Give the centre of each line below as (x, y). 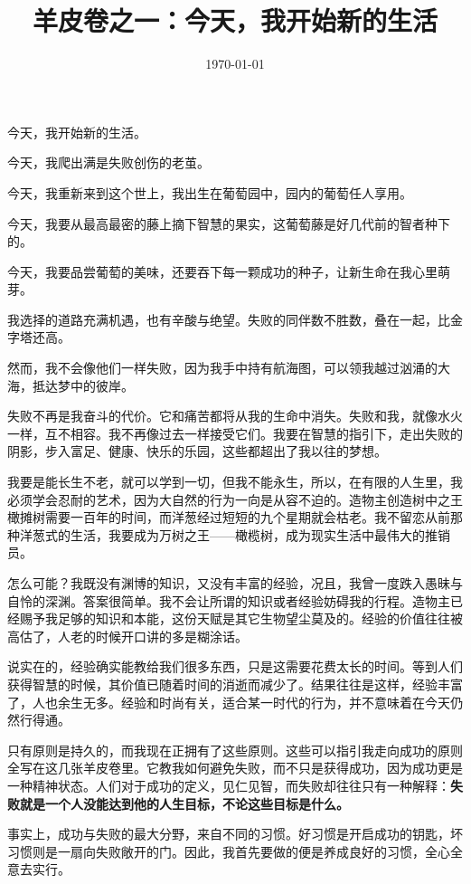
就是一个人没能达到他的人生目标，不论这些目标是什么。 (184, 803)
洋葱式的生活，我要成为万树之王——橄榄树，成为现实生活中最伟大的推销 (235, 534)
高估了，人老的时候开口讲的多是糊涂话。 (127, 636)
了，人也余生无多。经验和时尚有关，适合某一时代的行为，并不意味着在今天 (229, 702)
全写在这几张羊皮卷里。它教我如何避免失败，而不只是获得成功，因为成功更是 (235, 768)
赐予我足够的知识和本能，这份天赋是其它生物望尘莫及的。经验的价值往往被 (241, 618)
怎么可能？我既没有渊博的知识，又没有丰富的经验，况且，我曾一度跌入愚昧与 (235, 583)
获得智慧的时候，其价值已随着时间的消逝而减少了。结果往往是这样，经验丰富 (235, 684)
